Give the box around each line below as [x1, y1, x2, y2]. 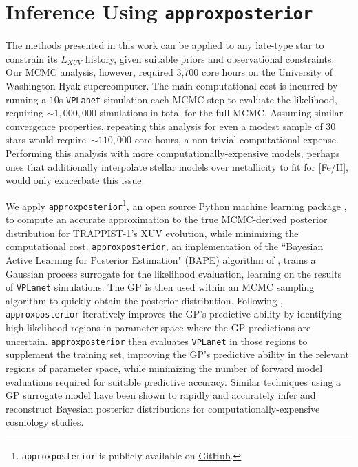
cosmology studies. [6, 415, 84, 429]
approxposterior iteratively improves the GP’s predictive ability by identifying [6, 307, 342, 321]
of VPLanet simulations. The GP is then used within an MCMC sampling [6, 280, 315, 294]
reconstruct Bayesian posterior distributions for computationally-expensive [6, 401, 320, 415]
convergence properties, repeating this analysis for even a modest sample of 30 [6, 118, 336, 133]
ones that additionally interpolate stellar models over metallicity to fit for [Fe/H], [6, 159, 348, 174]
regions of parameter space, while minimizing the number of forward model [6, 360, 323, 375]
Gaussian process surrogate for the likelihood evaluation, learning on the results [6, 266, 342, 280]
